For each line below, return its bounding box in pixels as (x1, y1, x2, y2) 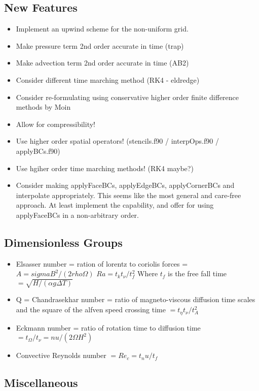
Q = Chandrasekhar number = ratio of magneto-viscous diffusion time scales (16, 294, 255, 305)
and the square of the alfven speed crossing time (16, 304, 166, 315)
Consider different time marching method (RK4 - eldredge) (16, 74, 200, 85)
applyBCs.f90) (16, 145, 60, 156)
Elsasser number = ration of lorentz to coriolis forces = (16, 258, 188, 269)
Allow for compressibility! (16, 118, 95, 129)
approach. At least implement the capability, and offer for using (16, 200, 214, 210)
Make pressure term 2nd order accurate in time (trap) (16, 40, 184, 51)
